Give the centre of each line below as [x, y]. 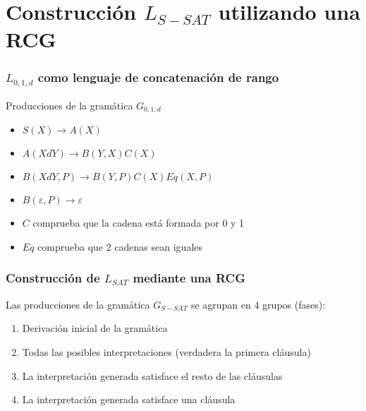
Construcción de [53, 278]
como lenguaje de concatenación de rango [158, 77]
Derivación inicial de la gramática [95, 328]
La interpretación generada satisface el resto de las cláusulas [152, 375]
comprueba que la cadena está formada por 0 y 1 [139, 223]
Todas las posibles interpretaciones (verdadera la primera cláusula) [166, 351]
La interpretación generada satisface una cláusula [129, 399]
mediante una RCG [189, 278]
